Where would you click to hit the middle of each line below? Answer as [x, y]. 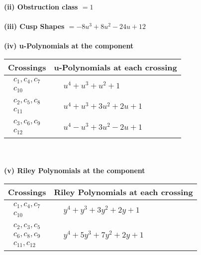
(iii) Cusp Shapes [34, 26]
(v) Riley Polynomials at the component [75, 170]
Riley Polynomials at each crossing [123, 192]
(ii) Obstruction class [41, 6]
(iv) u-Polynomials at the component [69, 46]
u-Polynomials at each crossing [115, 67]
